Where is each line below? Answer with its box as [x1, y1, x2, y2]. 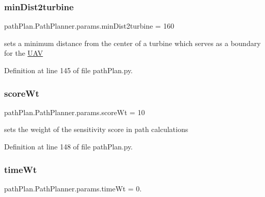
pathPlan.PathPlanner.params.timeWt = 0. [4, 183, 142, 193]
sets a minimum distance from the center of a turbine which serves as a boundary [4, 37, 261, 48]
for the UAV [4, 48, 43, 58]
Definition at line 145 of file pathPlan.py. [4, 65, 133, 75]
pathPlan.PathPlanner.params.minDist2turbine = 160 [4, 20, 174, 31]
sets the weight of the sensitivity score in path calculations [4, 124, 188, 135]
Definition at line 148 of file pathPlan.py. [4, 141, 133, 151]
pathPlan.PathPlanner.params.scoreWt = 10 [4, 106, 145, 117]
